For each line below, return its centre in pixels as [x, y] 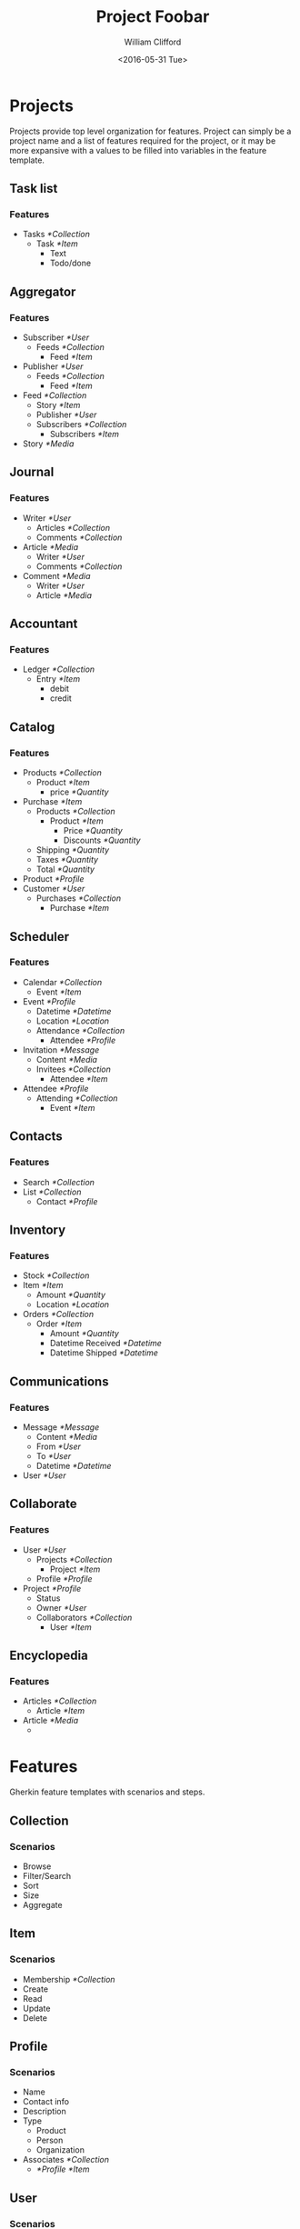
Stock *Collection [56, 1275]
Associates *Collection [65, 2160]
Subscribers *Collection [81, 425]
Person [50, 2140]
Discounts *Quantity [102, 840]
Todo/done [70, 263]
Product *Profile [53, 879]
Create [35, 1989]
